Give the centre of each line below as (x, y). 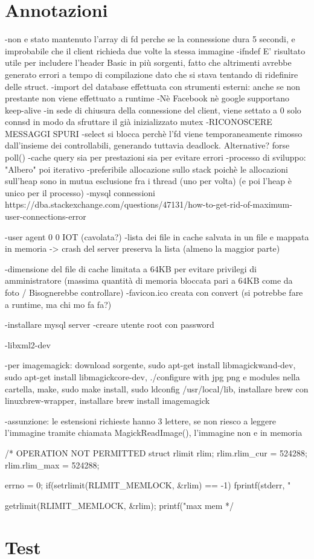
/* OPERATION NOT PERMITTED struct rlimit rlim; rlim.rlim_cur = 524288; (156, 452)
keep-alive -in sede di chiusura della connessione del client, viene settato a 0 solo (153, 110)
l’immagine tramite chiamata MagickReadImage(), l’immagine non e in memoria (154, 433)
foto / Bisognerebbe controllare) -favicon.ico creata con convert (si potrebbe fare (154, 292)
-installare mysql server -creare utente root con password (110, 324)
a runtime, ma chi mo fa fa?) (58, 304)
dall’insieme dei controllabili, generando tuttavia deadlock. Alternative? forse (147, 145)
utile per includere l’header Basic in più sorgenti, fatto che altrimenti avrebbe (148, 62)
